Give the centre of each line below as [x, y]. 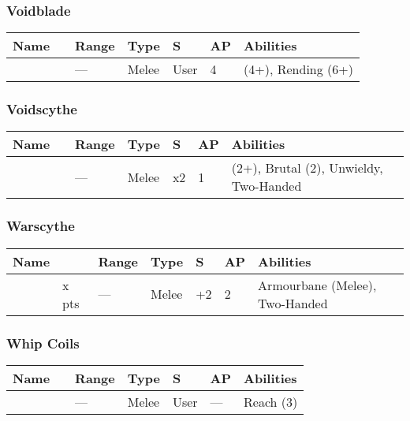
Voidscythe [42, 109]
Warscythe [41, 226]
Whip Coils [43, 343]
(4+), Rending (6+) [298, 69]
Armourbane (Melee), [317, 285]
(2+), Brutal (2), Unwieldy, [307, 168]
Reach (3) [271, 401]
